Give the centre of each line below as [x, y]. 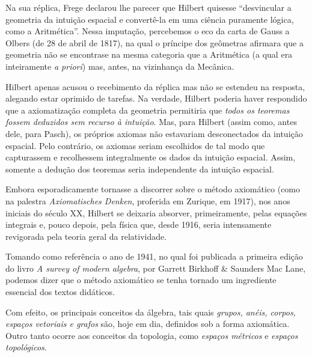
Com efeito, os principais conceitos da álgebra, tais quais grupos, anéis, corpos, [151, 312]
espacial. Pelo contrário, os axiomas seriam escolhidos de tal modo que [135, 145]
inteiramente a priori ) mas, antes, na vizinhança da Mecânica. [120, 66]
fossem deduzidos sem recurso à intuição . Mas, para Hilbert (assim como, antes [151, 122]
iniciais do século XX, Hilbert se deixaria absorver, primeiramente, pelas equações [156, 212]
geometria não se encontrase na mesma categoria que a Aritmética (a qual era [149, 54]
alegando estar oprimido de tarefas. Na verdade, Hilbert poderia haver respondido [156, 98]
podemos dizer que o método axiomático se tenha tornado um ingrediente [141, 280]
